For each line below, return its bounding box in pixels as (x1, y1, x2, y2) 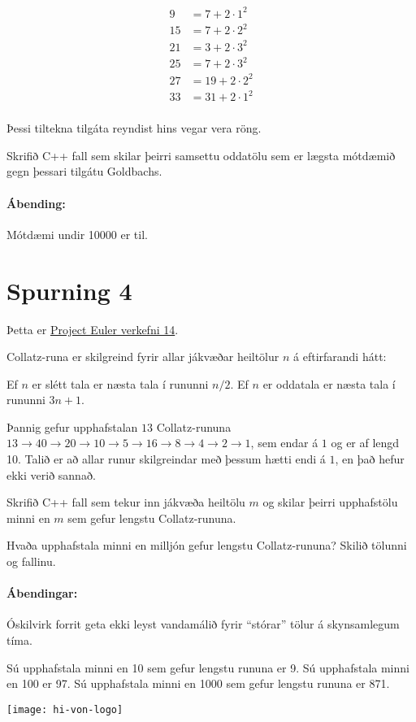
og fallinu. (6, 553, 56, 570)
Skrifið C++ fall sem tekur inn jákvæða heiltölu (6, 494, 245, 511)
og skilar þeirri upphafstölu (262, 494, 398, 511)
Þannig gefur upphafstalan (6, 418, 138, 435)
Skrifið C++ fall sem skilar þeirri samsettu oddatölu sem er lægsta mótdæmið (6, 146, 396, 163)
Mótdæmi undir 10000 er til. (6, 225, 148, 242)
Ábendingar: (6, 585, 78, 602)
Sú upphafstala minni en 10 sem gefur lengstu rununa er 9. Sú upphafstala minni (6, 659, 409, 676)
